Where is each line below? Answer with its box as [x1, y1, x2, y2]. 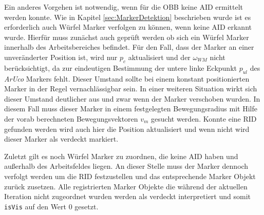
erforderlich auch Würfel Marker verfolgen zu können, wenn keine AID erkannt [4, 22, 252, 32]
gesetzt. [74, 201, 99, 211]
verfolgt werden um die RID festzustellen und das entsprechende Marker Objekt [4, 170, 256, 181]
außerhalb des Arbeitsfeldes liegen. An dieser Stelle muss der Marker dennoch [4, 161, 249, 171]
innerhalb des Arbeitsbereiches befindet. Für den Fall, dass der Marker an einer [4, 42, 254, 52]
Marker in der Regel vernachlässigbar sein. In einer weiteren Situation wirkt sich [4, 83, 257, 94]
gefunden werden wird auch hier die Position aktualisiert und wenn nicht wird [4, 123, 250, 134]
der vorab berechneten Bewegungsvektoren [4, 113, 138, 124]
